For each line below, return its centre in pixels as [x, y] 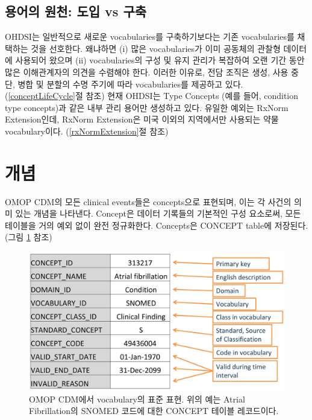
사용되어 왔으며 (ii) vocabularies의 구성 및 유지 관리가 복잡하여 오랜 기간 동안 [160, 60]
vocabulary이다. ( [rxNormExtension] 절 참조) [87, 131]
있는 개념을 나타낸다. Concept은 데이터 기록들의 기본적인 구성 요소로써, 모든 [158, 213]
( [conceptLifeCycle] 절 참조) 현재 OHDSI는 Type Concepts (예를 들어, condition [152, 96]
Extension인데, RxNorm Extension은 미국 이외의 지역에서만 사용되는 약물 [142, 119]
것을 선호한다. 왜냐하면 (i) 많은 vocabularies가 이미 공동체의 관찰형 [156, 48]
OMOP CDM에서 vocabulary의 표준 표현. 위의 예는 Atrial [137, 399]
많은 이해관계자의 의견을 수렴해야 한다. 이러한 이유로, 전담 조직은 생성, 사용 [147, 72]
